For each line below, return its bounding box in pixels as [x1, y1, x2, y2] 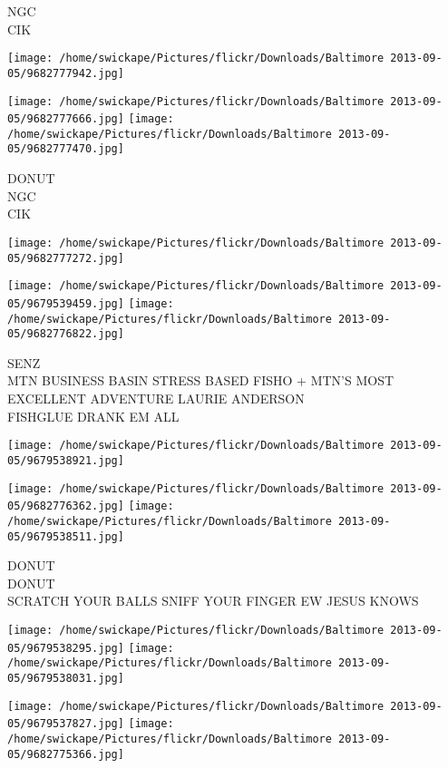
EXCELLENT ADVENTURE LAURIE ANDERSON [7, 389, 305, 408]
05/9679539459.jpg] [7, 297, 124, 310]
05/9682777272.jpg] [7, 251, 124, 265]
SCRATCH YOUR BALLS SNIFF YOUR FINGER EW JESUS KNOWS [7, 591, 419, 610]
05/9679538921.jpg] [7, 453, 124, 467]
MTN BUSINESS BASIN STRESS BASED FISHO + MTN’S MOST [7, 371, 394, 390]
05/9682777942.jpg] [7, 66, 124, 80]
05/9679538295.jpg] [7, 641, 124, 655]
